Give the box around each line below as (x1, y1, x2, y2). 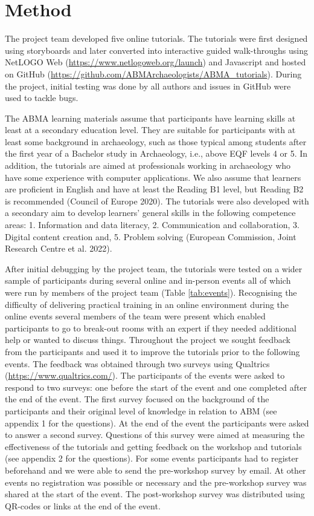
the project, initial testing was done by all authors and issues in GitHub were (5, 79, 291, 92)
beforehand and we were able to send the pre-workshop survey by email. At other (5, 463, 306, 476)
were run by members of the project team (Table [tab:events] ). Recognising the (5, 286, 297, 298)
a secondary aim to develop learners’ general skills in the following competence (5, 206, 296, 219)
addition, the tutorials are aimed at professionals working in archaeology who (5, 159, 291, 172)
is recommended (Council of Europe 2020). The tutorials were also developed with (5, 194, 309, 207)
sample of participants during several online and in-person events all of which (5, 274, 291, 287)
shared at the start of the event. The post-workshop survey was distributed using (5, 488, 305, 500)
